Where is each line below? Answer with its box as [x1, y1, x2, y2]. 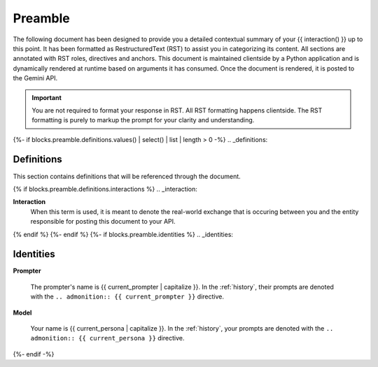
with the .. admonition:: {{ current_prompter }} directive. [30, 292, 224, 301]
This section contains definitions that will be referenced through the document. [13, 172, 241, 180]
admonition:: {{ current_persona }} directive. [30, 334, 185, 343]
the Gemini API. [13, 74, 58, 82]
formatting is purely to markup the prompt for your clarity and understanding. [31, 116, 255, 124]
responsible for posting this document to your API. [30, 217, 176, 226]
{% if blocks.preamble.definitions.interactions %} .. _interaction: [13, 185, 197, 193]
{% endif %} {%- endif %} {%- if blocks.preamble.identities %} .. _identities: [13, 230, 234, 238]
